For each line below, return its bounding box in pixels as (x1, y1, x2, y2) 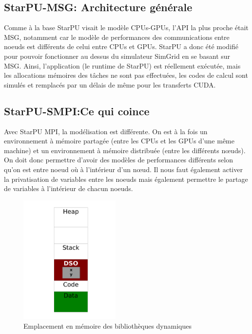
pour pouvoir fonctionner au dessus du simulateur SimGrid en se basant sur (4, 51, 231, 61)
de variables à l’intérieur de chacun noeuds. (4, 183, 133, 193)
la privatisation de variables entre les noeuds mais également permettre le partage (4, 174, 248, 184)
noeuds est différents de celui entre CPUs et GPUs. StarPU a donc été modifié (4, 41, 239, 52)
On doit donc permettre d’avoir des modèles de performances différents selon (4, 155, 233, 165)
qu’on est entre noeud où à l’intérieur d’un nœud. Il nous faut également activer (4, 164, 243, 174)
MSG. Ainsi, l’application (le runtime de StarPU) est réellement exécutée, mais (4, 60, 241, 70)
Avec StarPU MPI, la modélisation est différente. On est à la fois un (4, 126, 208, 136)
